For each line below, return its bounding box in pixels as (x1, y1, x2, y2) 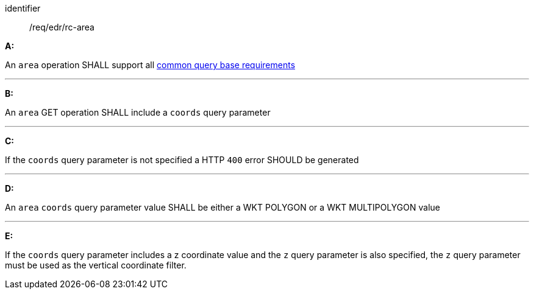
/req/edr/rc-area (29, 22, 94, 32)
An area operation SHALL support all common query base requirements (5, 60, 296, 70)
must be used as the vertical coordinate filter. (5, 260, 187, 270)
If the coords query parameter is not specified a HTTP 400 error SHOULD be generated (5, 155, 359, 165)
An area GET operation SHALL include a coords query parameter (5, 107, 271, 117)
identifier (5, 3, 41, 13)
